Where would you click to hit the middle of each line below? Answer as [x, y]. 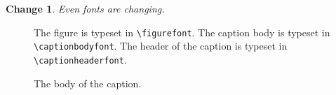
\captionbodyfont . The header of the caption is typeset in [161, 46]
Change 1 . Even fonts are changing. [85, 8]
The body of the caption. [88, 83]
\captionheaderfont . [80, 59]
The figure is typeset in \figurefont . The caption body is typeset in [182, 32]
